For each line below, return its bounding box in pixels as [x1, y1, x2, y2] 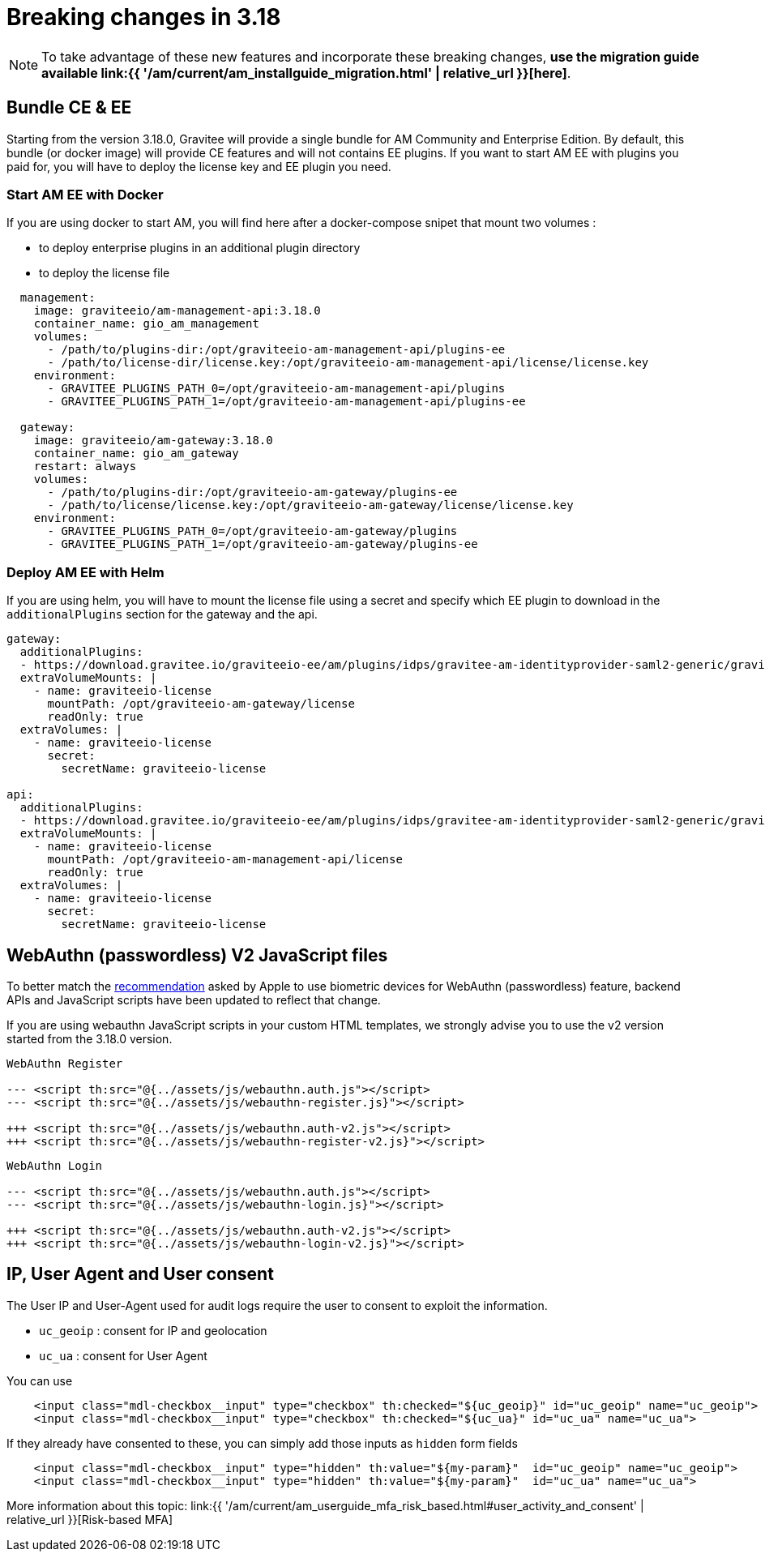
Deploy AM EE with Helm [6, 563, 165, 580]
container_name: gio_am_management [33, 317, 259, 331]
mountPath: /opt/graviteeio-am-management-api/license [47, 853, 403, 867]
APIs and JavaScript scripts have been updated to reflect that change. [6, 992, 381, 1007]
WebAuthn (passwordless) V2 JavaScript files [6, 944, 388, 965]
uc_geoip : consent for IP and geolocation [39, 1323, 267, 1338]
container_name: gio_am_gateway [33, 447, 239, 460]
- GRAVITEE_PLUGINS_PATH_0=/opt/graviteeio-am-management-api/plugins [47, 382, 506, 396]
